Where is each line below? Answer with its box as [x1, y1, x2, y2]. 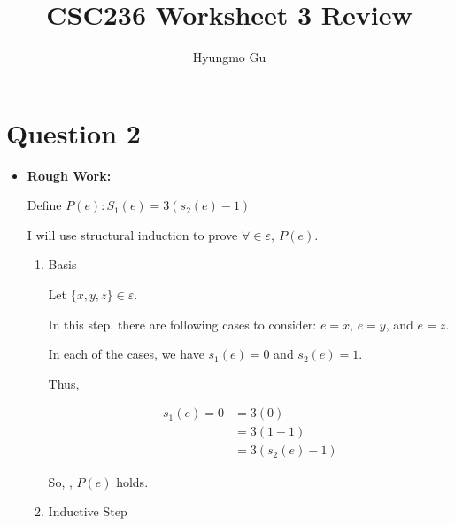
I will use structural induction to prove [27, 225, 238, 244]
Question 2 [6, 114, 141, 151]
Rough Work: [27, 166, 112, 184]
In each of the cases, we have [48, 344, 204, 363]
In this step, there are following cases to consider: [48, 314, 317, 333]
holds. [116, 472, 149, 491]
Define [27, 196, 62, 214]
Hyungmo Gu [192, 48, 266, 66]
